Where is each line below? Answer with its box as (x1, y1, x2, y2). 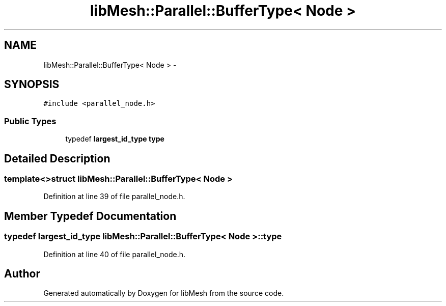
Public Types (4, 116, 57, 126)
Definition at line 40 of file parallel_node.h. (43, 249, 186, 259)
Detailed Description (4, 152, 110, 165)
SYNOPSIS (4, 78, 60, 91)
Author (4, 267, 40, 281)
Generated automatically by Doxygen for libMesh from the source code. (43, 289, 284, 298)
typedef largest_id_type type (65, 134, 164, 144)
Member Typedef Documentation (4, 209, 177, 222)
